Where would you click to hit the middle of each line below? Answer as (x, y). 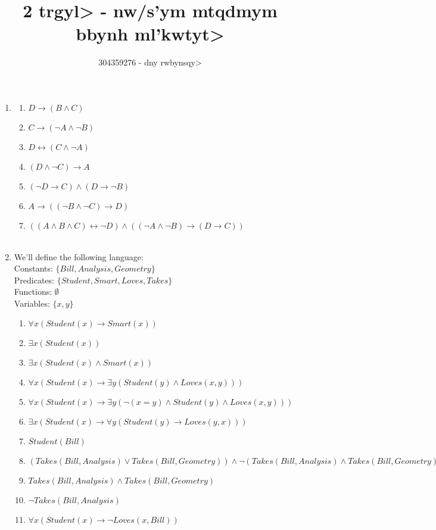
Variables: (32, 303)
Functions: (33, 291)
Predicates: (34, 280)
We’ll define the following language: (79, 256)
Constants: (33, 268)
